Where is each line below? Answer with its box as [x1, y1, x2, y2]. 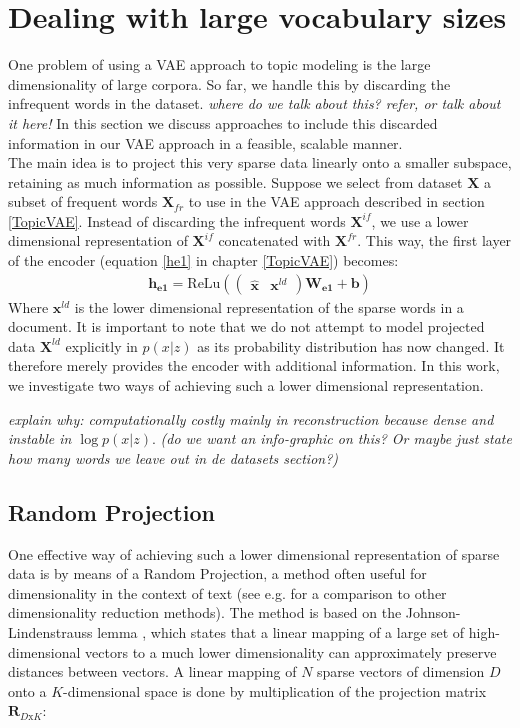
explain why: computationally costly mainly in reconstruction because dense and [8, 408, 494, 429]
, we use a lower [371, 210, 469, 231]
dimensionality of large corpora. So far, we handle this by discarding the [8, 73, 451, 94]
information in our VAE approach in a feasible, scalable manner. [8, 132, 403, 153]
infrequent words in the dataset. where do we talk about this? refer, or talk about [8, 93, 501, 114]
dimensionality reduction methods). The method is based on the [8, 602, 402, 623]
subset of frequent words [8, 191, 158, 212]
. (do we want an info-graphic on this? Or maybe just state [151, 428, 512, 449]
